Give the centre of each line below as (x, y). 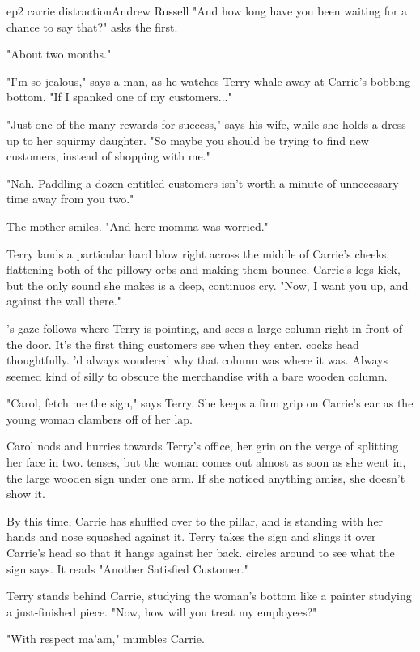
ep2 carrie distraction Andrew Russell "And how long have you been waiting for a (207, 11)
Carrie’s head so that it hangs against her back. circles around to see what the (201, 553)
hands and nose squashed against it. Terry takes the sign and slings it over (191, 537)
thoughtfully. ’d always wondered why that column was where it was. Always (197, 360)
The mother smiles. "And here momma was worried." (138, 226)
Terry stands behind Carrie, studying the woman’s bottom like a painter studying (209, 596)
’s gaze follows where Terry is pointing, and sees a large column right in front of (205, 328)
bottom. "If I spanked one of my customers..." (119, 97)
